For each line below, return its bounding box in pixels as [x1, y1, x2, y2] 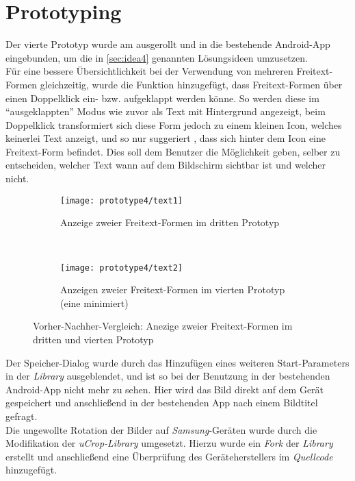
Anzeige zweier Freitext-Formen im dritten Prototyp [60, 215, 280, 230]
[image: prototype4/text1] [60, 195, 183, 206]
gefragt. [5, 408, 38, 423]
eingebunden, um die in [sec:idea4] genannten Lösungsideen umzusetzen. [5, 50, 308, 64]
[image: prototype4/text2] [60, 262, 183, 273]
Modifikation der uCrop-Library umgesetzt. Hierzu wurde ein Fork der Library [5, 436, 333, 450]
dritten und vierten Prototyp [33, 332, 154, 346]
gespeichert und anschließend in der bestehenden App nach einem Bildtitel [5, 395, 318, 410]
